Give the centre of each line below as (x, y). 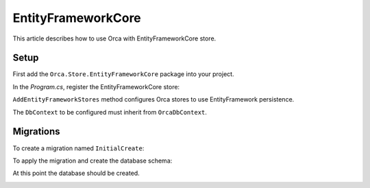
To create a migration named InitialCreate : (78, 148)
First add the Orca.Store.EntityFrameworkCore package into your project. (123, 74)
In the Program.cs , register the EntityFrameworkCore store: (96, 86)
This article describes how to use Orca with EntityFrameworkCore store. (114, 38)
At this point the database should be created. (76, 173)
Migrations (37, 131)
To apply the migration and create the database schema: (92, 161)
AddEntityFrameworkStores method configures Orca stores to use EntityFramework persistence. (153, 99)
